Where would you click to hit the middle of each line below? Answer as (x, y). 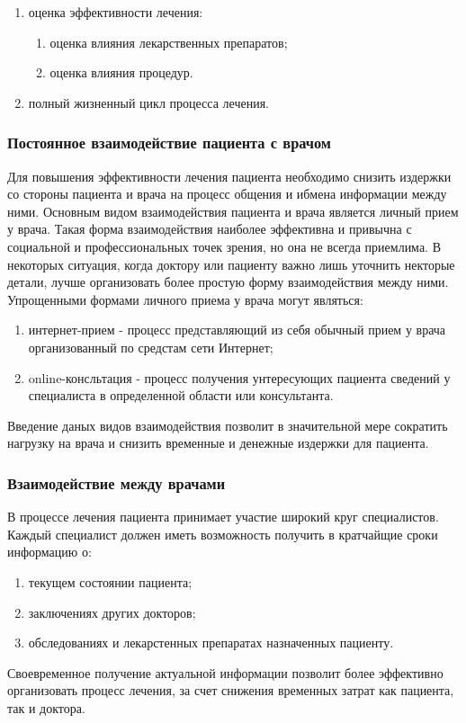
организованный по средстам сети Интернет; (151, 347)
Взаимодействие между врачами (116, 482)
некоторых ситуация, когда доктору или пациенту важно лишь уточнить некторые (231, 264)
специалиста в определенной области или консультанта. (181, 395)
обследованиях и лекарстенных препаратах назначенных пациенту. (211, 643)
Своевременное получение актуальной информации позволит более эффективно (225, 672)
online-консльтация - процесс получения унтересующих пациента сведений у (239, 377)
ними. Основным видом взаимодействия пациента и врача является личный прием (233, 211)
